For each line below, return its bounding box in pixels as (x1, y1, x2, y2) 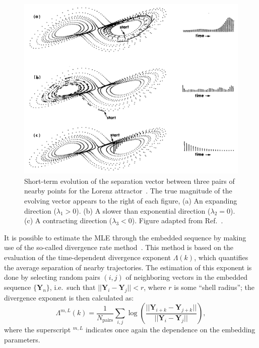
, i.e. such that (49, 281, 96, 292)
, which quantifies (194, 252, 248, 262)
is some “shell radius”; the (174, 281, 255, 292)
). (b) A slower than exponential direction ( (76, 205, 211, 216)
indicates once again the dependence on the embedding (85, 324, 255, 335)
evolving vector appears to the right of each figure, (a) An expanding (24, 195, 237, 206)
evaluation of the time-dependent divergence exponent (4, 252, 171, 262)
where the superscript (4, 324, 71, 335)
